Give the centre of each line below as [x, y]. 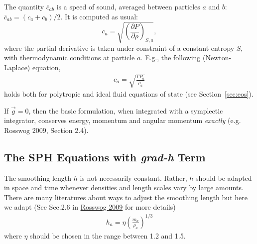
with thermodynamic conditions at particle [69, 58]
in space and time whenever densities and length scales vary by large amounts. [124, 187]
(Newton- [217, 58]
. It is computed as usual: [99, 16]
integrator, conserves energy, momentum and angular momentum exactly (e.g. [123, 120]
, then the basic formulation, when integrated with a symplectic [126, 110]
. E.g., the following [171, 58]
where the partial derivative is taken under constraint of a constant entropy [119, 48]
